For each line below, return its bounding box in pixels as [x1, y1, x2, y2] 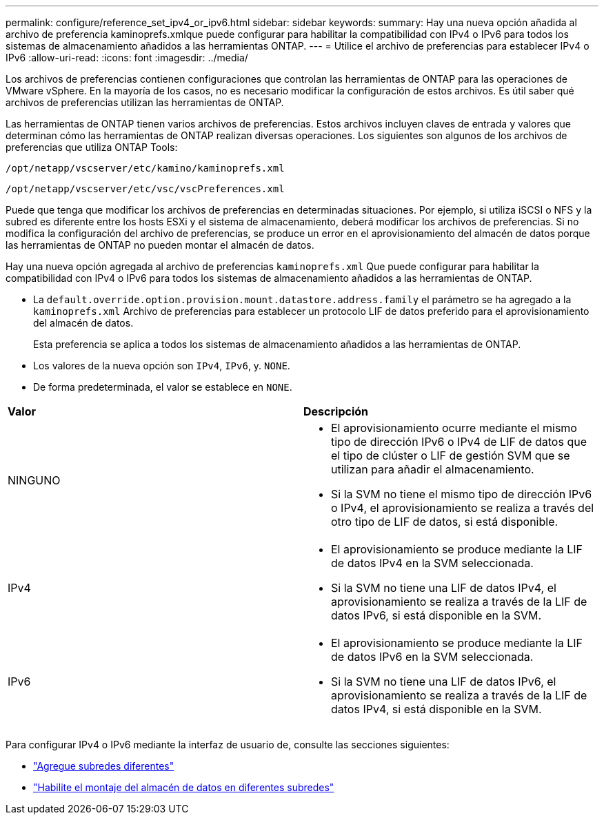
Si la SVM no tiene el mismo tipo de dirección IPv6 [331, 487, 592, 501]
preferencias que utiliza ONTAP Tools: [6, 141, 178, 153]
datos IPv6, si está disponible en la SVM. [331, 608, 542, 622]
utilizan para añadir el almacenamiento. [331, 462, 534, 476]
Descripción [303, 404, 368, 418]
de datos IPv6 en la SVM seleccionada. [331, 650, 534, 664]
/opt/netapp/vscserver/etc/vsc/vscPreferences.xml [6, 183, 285, 194]
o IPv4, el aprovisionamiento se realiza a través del [331, 501, 594, 515]
